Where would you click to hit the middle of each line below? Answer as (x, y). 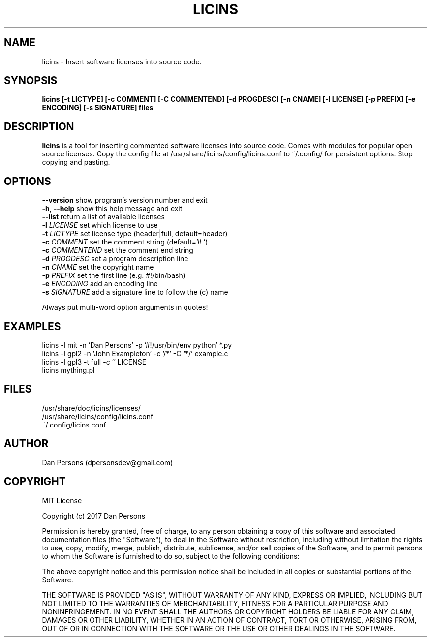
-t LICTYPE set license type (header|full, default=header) (135, 234)
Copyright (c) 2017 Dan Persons (94, 516)
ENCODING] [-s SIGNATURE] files (98, 108)
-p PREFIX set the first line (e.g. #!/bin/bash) (114, 275)
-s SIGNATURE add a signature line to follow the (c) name (135, 292)
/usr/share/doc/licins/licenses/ (91, 408)
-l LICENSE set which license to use (100, 225)
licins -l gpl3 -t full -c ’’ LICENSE (94, 362)
